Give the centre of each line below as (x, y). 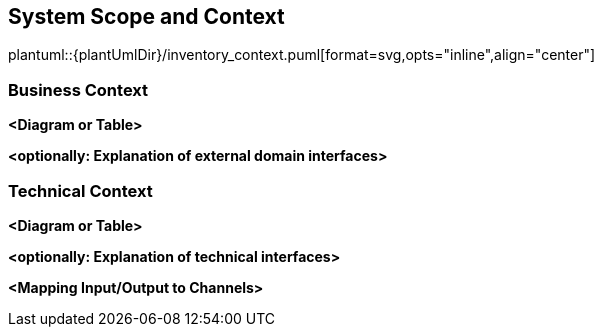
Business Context (78, 89)
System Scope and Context (146, 16)
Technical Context (80, 190)
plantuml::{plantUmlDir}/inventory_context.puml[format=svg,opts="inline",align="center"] (302, 55)
